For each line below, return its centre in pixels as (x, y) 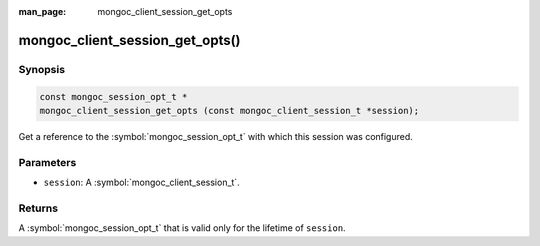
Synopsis (41, 69)
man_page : (42, 11)
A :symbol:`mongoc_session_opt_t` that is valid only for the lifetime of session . (182, 228)
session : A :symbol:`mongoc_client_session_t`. (141, 182)
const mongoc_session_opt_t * (113, 96)
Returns (38, 208)
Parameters (47, 162)
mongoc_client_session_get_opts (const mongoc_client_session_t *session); (229, 110)
